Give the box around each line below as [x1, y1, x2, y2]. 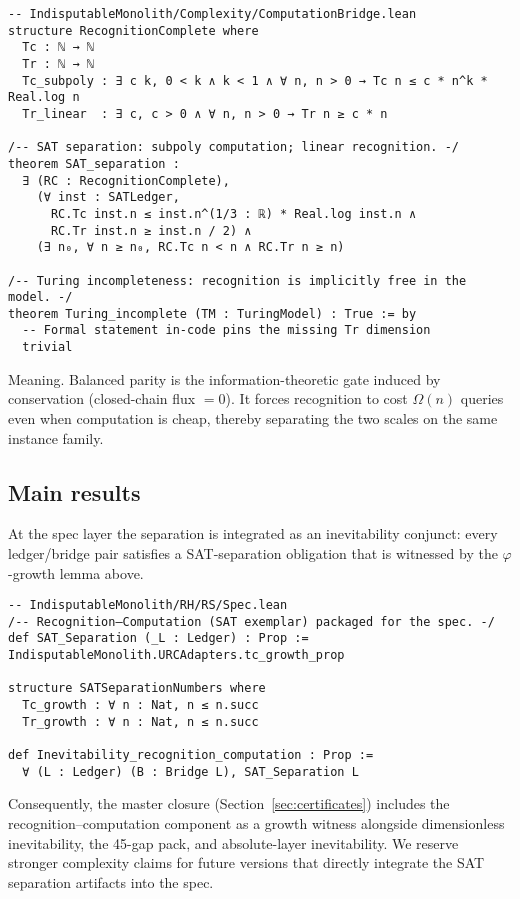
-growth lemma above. [8, 562, 144, 583]
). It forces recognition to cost [225, 388, 408, 409]
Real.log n [8, 90, 80, 105]
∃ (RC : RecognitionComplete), [22, 173, 230, 188]
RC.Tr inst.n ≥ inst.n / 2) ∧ [50, 223, 252, 238]
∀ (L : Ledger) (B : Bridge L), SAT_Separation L [22, 764, 359, 779]
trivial [22, 340, 73, 355]
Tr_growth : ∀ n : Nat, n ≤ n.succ [22, 714, 259, 729]
